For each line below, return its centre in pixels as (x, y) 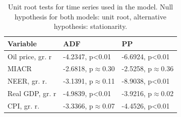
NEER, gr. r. (27, 81)
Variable (22, 43)
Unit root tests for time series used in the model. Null (90, 6)
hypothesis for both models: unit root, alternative (90, 16)
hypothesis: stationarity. (90, 26)
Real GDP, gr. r (32, 93)
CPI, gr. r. (23, 106)
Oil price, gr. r (30, 56)
